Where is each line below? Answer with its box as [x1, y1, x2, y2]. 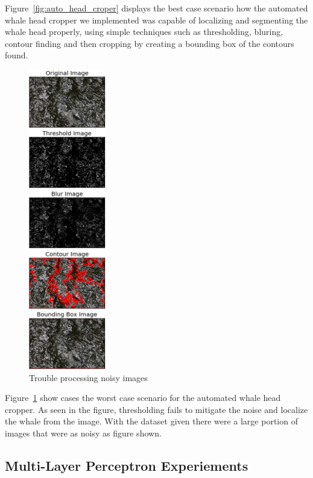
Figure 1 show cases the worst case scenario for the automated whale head [5, 391, 281, 404]
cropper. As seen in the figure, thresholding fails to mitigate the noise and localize [5, 403, 308, 415]
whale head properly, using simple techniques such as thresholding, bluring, [5, 25, 283, 38]
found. [5, 49, 28, 61]
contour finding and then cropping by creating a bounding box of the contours [5, 37, 294, 49]
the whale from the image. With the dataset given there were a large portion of [5, 415, 298, 427]
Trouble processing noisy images [29, 371, 148, 383]
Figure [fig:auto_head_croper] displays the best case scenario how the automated [5, 2, 308, 14]
